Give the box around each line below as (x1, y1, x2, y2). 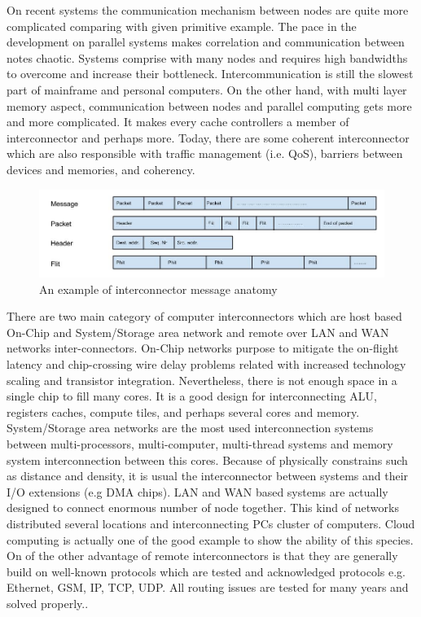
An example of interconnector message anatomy (39, 280, 278, 297)
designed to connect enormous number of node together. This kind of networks (7, 499, 399, 516)
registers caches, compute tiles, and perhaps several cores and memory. (7, 403, 360, 420)
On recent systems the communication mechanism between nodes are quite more (7, 2, 409, 18)
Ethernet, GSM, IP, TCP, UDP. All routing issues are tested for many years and (7, 579, 409, 596)
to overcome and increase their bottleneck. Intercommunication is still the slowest (7, 65, 414, 82)
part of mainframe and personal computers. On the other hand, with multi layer (7, 81, 407, 98)
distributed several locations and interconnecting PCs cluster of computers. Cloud (7, 514, 415, 532)
